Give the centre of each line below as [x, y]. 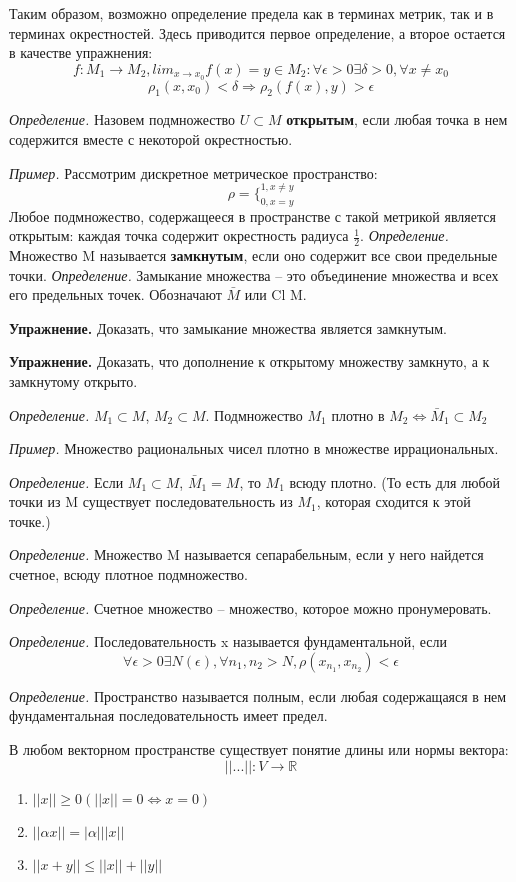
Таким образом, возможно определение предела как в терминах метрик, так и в [251, 13]
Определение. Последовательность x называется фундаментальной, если [228, 641]
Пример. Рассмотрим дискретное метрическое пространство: [193, 172]
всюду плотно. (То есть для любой [395, 481]
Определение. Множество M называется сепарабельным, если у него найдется [246, 554]
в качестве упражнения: [81, 52]
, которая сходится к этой [393, 501]
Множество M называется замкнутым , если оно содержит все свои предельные [253, 254]
